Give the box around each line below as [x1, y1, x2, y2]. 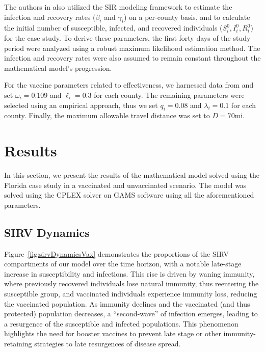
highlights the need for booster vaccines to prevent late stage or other [4, 328, 221, 339]
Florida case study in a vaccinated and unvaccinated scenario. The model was [4, 179, 247, 190]
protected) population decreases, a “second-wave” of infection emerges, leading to [4, 308, 258, 319]
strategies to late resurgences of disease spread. [34, 338, 181, 348]
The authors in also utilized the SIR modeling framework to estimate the [4, 2, 232, 12]
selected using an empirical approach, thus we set [4, 99, 158, 110]
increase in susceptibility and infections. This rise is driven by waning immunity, [4, 268, 255, 279]
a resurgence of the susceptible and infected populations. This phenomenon [4, 318, 238, 329]
